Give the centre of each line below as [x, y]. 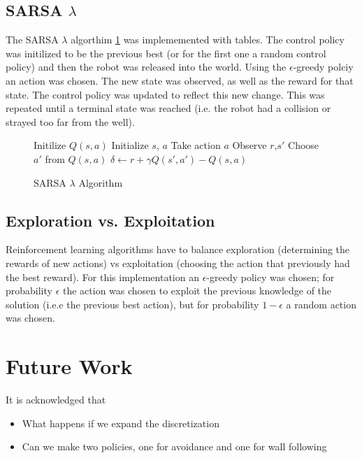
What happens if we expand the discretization [121, 423]
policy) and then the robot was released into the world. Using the [146, 67]
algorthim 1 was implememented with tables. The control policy [208, 40]
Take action [196, 145]
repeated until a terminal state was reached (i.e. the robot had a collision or [168, 108]
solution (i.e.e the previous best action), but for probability [132, 304]
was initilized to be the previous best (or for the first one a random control [166, 53]
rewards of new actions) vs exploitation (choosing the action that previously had [178, 263]
